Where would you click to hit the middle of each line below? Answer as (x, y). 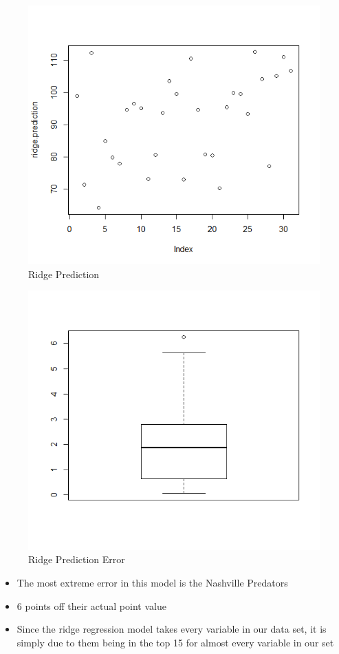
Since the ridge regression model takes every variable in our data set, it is (172, 629)
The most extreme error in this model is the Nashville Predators (152, 582)
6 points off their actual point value (91, 605)
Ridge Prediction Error (77, 559)
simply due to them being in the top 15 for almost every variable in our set (175, 642)
